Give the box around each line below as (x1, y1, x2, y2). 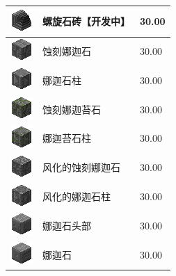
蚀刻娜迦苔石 (42, 102, 101, 116)
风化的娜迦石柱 (42, 189, 111, 204)
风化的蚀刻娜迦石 (42, 160, 120, 174)
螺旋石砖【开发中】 (42, 14, 130, 28)
